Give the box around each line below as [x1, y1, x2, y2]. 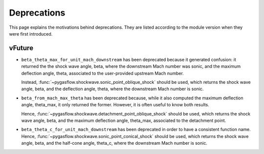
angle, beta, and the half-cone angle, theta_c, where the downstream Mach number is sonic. [21, 140, 208, 146]
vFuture [9, 44, 34, 52]
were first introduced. [9, 31, 53, 37]
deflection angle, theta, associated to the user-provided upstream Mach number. [21, 70, 184, 76]
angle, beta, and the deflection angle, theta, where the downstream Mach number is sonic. [21, 86, 204, 92]
